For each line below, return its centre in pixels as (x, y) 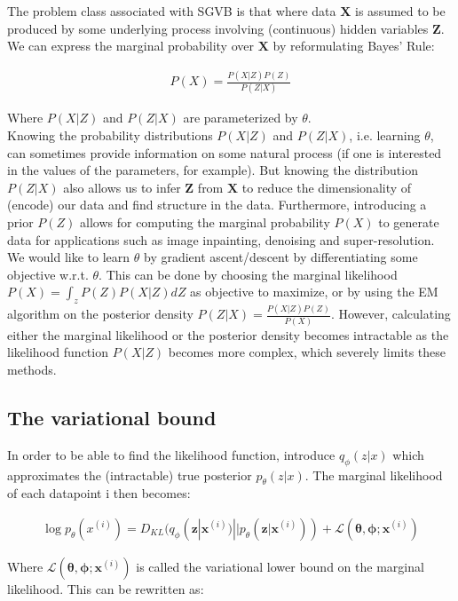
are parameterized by (241, 118)
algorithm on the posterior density (100, 314)
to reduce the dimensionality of (327, 187)
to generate (409, 222)
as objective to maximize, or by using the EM (314, 292)
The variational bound (112, 417)
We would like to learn (69, 257)
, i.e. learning (385, 135)
